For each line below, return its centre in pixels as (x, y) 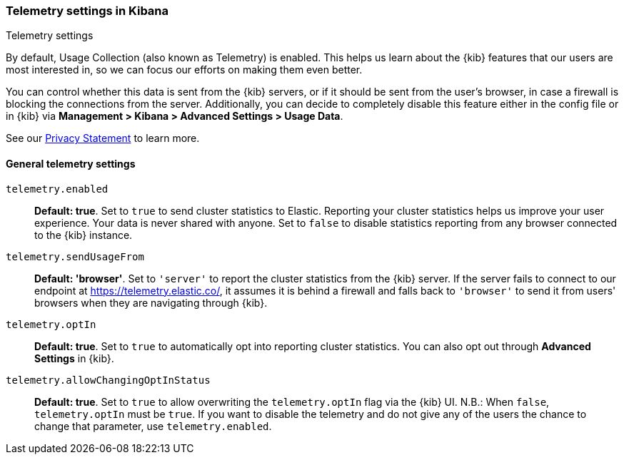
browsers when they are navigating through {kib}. (151, 302)
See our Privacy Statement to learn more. (103, 138)
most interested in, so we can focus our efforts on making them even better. (184, 70)
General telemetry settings (71, 163)
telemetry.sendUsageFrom (75, 256)
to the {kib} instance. (84, 235)
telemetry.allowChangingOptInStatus (108, 380)
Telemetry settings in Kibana (87, 11)
